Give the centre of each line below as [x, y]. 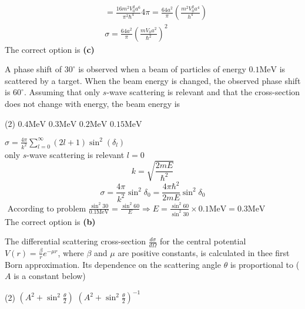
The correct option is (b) [50, 221]
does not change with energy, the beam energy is [93, 103]
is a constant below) [50, 276]
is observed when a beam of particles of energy [162, 69]
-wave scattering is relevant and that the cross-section [203, 92]
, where [71, 252]
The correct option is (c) [50, 49]
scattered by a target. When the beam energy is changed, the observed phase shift [153, 80]
